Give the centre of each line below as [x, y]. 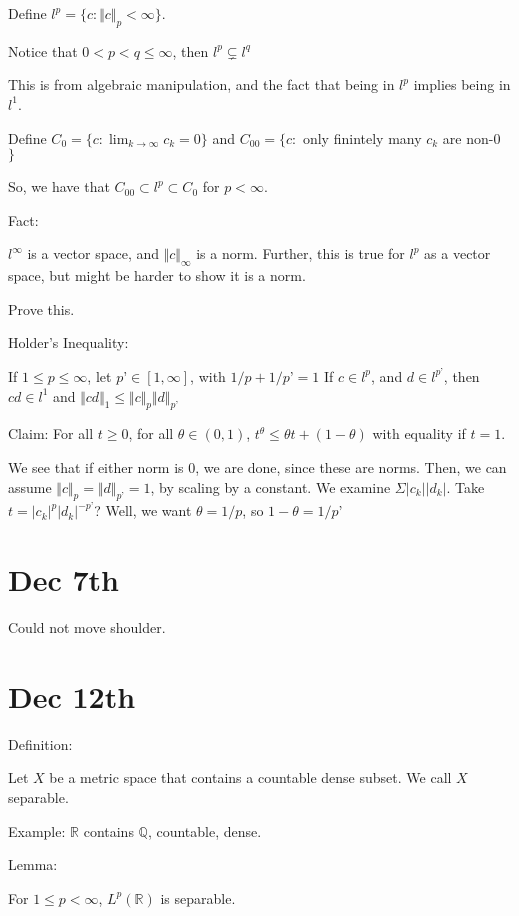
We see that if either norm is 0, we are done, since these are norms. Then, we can [257, 466]
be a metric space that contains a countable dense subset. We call [250, 777]
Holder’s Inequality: [68, 342]
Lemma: [33, 864]
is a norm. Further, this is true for [300, 253]
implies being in [462, 84]
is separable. [198, 897]
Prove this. [41, 308]
